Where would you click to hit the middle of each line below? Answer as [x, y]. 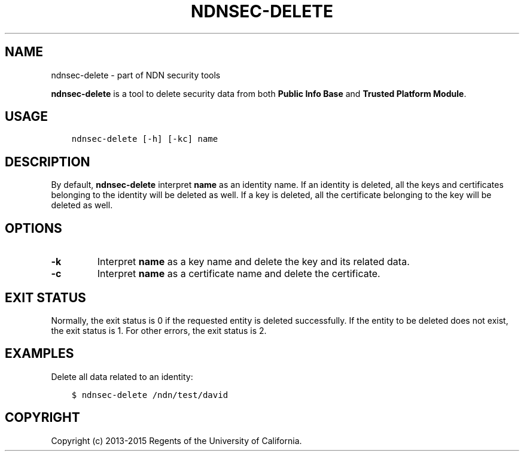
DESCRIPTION [48, 162]
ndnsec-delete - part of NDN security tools [136, 75]
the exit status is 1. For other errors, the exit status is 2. [159, 330]
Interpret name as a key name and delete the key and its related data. [253, 262]
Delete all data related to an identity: [122, 376]
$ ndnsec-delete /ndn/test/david [150, 395]
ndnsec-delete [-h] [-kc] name [145, 139]
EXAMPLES [39, 354]
